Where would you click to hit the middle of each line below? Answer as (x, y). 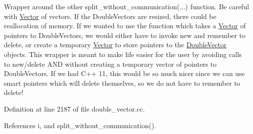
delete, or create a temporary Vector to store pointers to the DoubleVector (115, 45)
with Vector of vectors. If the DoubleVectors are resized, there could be (110, 16)
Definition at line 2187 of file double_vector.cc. (74, 108)
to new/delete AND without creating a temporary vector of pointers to (110, 64)
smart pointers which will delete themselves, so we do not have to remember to (122, 83)
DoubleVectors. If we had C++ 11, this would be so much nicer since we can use (124, 73)
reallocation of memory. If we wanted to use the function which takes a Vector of (125, 26)
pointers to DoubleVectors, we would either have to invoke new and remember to (125, 35)
